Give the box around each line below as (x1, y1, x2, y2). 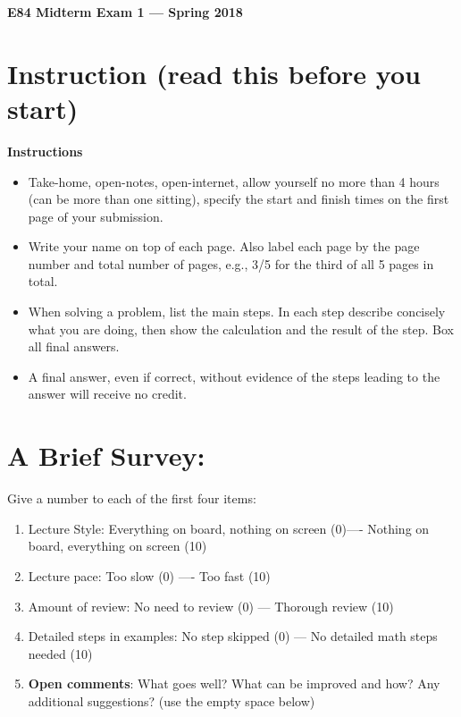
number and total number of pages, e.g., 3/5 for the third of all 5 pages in (28, 254, 434, 273)
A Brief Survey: (7, 437, 205, 474)
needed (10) (28, 644, 93, 662)
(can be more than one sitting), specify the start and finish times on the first (28, 190, 449, 208)
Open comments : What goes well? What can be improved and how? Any (28, 674, 440, 693)
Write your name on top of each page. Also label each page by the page (28, 237, 420, 256)
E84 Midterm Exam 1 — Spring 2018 (7, 3, 243, 21)
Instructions (7, 141, 83, 160)
